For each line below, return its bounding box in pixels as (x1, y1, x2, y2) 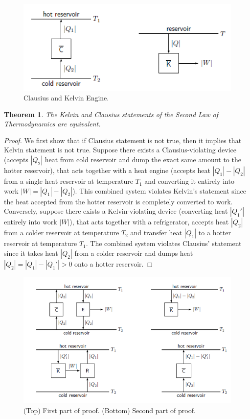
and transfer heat (130, 227, 182, 238)
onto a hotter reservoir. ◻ (74, 258, 153, 269)
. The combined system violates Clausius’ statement (86, 238, 242, 248)
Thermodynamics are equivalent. (4, 119, 101, 129)
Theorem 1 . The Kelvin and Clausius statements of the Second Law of (4, 109, 219, 119)
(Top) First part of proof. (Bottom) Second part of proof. (23, 405, 196, 415)
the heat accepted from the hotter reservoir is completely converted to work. (4, 196, 233, 206)
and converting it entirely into (144, 176, 234, 186)
